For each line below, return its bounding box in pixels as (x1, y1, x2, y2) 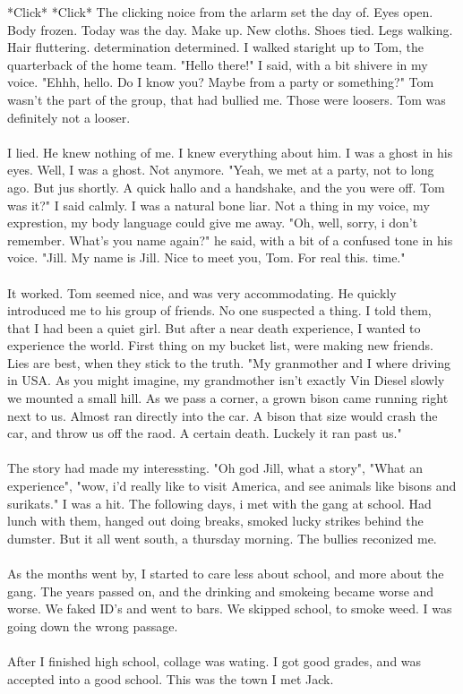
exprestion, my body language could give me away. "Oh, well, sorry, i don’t (7, 213, 418, 232)
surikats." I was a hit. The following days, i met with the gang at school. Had (7, 493, 432, 512)
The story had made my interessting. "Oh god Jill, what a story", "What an (7, 458, 423, 477)
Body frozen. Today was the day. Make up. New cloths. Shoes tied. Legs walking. (7, 20, 453, 39)
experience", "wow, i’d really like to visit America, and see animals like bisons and (7, 476, 457, 495)
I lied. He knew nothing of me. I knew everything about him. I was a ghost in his (7, 142, 453, 161)
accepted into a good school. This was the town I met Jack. (7, 669, 334, 688)
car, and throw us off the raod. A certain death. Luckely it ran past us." (7, 424, 402, 442)
